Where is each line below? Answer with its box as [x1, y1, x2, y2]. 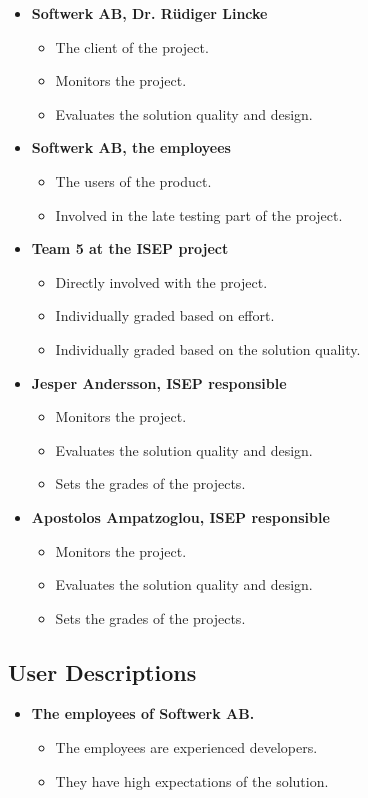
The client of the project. [55, 36, 209, 57]
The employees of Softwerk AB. [31, 703, 255, 724]
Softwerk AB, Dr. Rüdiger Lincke [31, 3, 268, 23]
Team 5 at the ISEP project [31, 238, 229, 259]
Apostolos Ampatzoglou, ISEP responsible [31, 506, 330, 527]
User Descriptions [8, 656, 197, 687]
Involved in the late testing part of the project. [55, 204, 343, 225]
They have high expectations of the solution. [55, 770, 329, 791]
